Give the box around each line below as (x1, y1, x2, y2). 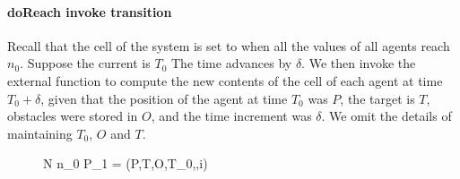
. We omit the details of (321, 107, 452, 125)
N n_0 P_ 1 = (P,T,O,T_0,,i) (43, 154, 208, 173)
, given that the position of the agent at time (40, 89, 288, 107)
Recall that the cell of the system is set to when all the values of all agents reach (7, 36, 450, 55)
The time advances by (170, 54, 292, 72)
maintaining (7, 124, 73, 142)
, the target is (340, 89, 415, 107)
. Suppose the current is (20, 54, 151, 72)
